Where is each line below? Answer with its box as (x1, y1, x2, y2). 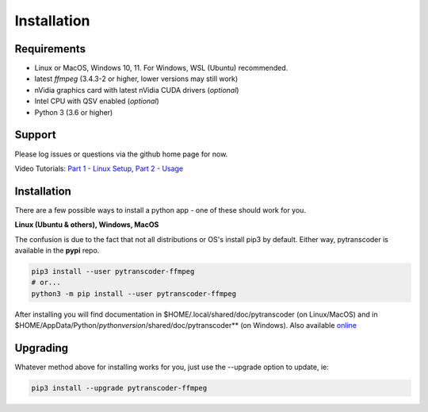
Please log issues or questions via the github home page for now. (14, 149, 228, 159)
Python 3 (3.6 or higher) (34, 107, 113, 117)
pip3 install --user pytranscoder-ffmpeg (31, 267, 195, 275)
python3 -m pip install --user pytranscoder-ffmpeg (31, 289, 237, 298)
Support (14, 128, 56, 142)
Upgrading (14, 341, 69, 355)
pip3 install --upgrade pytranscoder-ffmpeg (31, 383, 208, 393)
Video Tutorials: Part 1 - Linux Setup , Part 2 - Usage (14, 164, 184, 173)
